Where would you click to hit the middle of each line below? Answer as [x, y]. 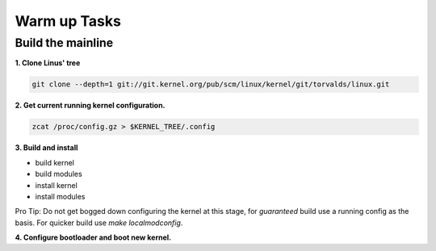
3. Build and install [46, 148]
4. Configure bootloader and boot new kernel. [93, 237]
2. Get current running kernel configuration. [90, 106]
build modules [59, 174]
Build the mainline [64, 43]
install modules [60, 196]
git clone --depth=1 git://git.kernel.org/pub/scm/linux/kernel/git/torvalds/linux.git [211, 84]
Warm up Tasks [68, 21]
